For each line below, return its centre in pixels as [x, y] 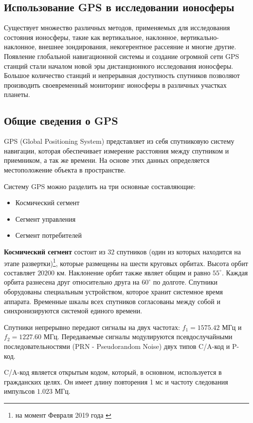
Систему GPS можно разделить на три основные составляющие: [100, 186]
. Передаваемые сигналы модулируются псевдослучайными [145, 336]
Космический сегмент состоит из [55, 251]
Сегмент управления [45, 219]
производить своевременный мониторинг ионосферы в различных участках [115, 85]
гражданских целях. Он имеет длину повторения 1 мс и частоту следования [116, 381]
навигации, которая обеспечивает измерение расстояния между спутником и [117, 150]
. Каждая [235, 272]
